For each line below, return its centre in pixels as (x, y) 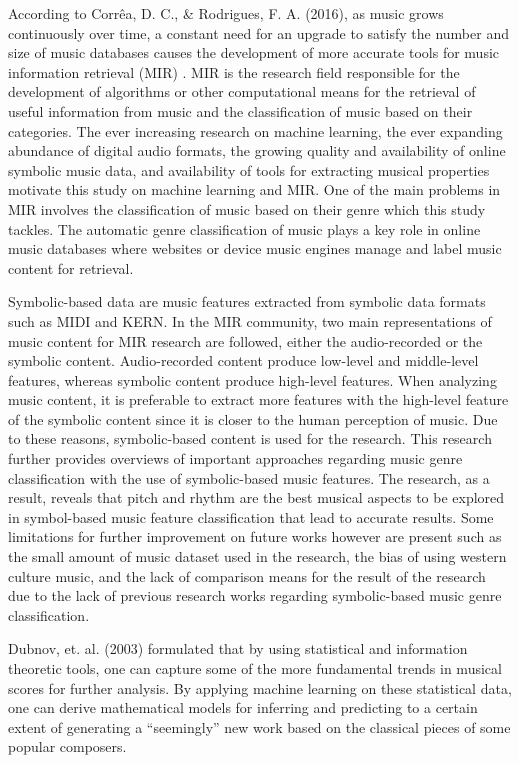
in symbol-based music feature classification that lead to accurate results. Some (251, 516)
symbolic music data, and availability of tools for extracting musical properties (249, 169)
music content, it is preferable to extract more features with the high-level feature (258, 399)
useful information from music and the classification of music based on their (240, 110)
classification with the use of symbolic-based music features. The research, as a (249, 477)
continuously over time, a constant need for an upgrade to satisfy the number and (258, 32)
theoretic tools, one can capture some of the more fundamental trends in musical (255, 668)
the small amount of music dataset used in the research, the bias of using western (257, 556)
